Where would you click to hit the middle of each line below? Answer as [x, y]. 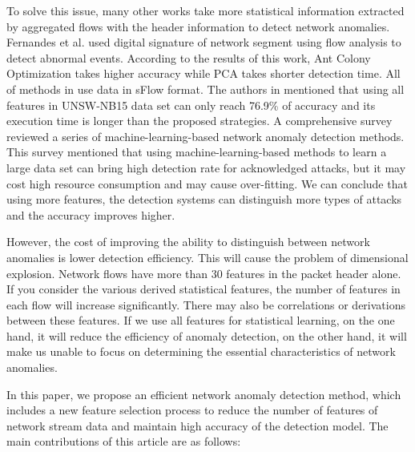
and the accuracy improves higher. [91, 214]
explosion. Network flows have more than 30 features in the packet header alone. [204, 273]
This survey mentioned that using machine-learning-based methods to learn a [197, 152]
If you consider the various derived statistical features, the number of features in [203, 289]
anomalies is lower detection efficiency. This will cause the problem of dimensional [207, 257]
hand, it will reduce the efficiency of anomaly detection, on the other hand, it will [207, 335]
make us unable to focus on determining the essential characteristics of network [201, 351]
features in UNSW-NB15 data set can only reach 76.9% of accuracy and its [191, 105]
